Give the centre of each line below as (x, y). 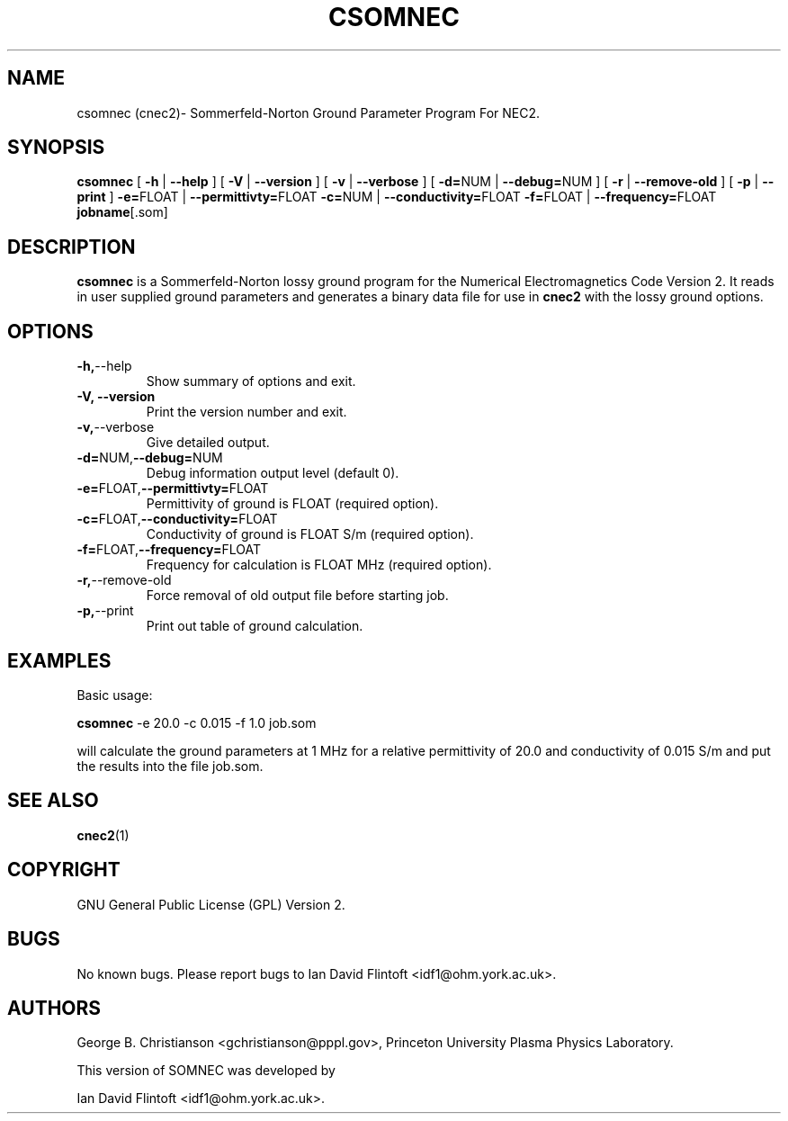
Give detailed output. (208, 443)
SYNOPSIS (56, 148)
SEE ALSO (53, 801)
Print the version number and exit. (246, 412)
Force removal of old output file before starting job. (297, 596)
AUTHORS (54, 1008)
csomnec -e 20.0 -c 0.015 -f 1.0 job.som (197, 722)
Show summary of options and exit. (251, 381)
